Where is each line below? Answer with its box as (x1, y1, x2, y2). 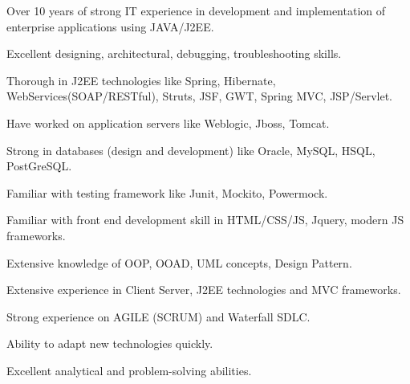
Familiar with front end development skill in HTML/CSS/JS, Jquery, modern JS (6, 211, 404, 228)
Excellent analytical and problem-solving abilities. (6, 362, 252, 378)
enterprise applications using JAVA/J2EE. (6, 18, 214, 35)
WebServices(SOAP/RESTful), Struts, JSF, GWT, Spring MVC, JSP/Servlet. (6, 88, 392, 104)
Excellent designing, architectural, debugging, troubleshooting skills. (6, 45, 342, 62)
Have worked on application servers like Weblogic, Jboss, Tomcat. (6, 114, 330, 131)
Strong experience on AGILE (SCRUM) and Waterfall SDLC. (6, 308, 311, 325)
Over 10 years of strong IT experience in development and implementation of (6, 2, 386, 18)
